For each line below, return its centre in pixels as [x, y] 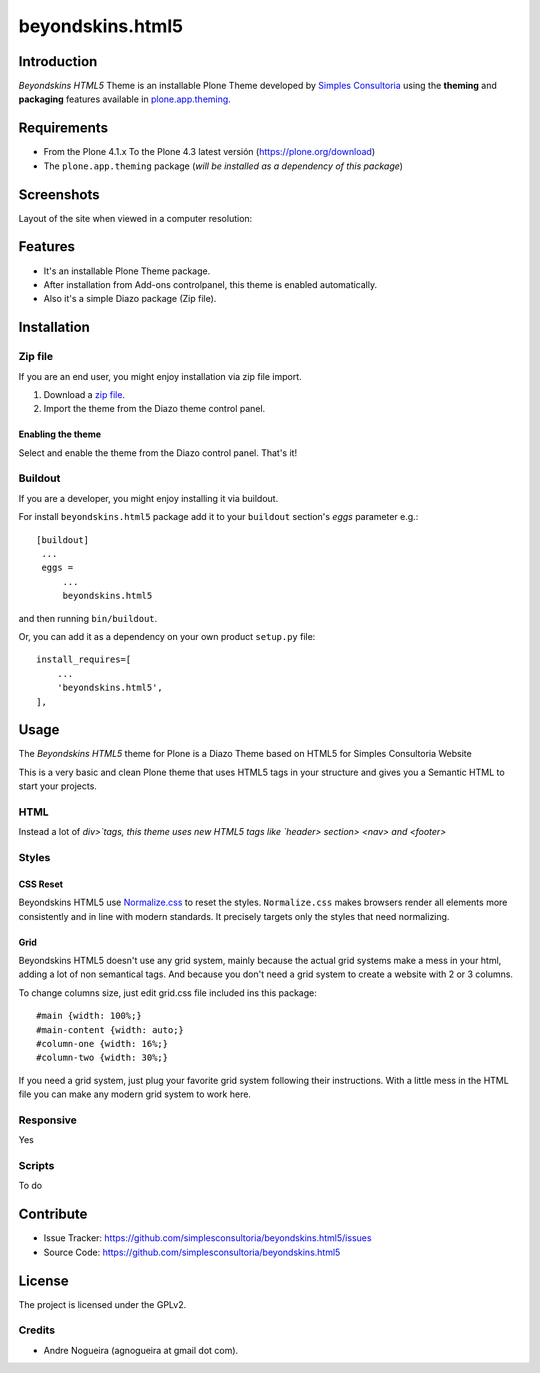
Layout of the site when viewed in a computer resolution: [135, 218]
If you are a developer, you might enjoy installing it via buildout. [148, 498]
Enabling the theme [60, 434]
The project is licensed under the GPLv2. [102, 1304]
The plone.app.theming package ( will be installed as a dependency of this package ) [223, 166]
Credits [36, 1330]
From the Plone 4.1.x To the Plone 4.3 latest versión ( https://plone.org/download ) [209, 152]
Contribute [53, 1214]
